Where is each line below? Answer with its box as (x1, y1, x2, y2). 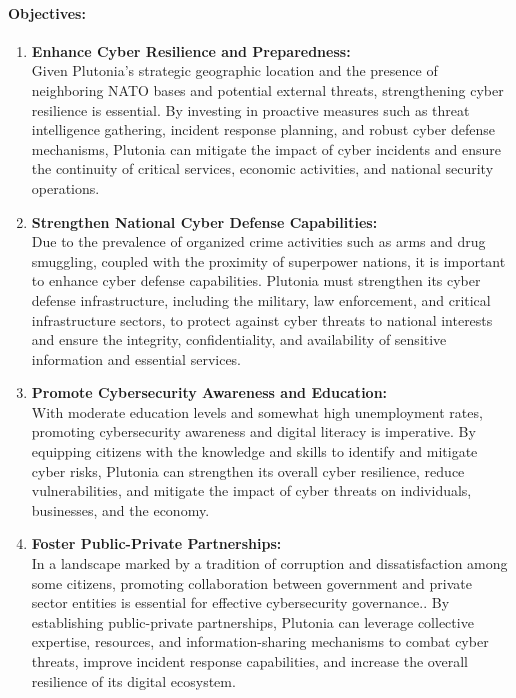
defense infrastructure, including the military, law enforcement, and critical (31, 289, 491, 310)
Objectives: (8, 2, 86, 23)
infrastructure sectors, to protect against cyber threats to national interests (31, 309, 493, 330)
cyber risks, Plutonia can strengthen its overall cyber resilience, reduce (31, 460, 465, 481)
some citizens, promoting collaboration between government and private (31, 572, 472, 593)
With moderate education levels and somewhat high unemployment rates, (31, 401, 483, 422)
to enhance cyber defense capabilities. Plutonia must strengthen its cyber (31, 270, 481, 291)
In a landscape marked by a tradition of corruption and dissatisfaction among (31, 553, 508, 574)
